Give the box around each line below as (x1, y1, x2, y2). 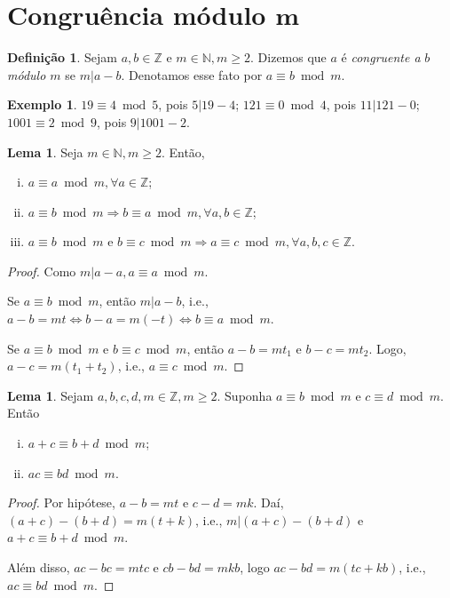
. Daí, (253, 493, 284, 512)
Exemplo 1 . (7, 95, 77, 114)
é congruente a (341, 48, 421, 67)
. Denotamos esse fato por (121, 65, 263, 84)
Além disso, (7, 558, 70, 576)
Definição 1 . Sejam (7, 48, 118, 67)
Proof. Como (7, 261, 76, 280)
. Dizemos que (250, 48, 327, 67)
